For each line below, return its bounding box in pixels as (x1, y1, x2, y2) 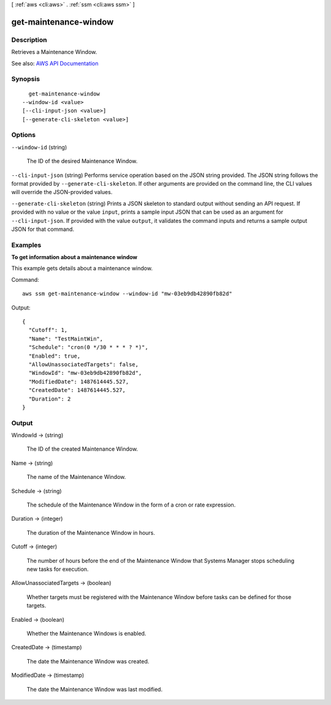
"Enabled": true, (28, 352, 81, 360)
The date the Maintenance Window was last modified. (26, 685, 162, 693)
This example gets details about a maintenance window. (11, 265, 153, 272)
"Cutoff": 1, (28, 326, 68, 334)
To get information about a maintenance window (11, 254, 138, 261)
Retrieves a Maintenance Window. (11, 48, 97, 56)
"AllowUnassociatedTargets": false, (28, 361, 139, 368)
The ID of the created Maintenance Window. (26, 445, 138, 453)
